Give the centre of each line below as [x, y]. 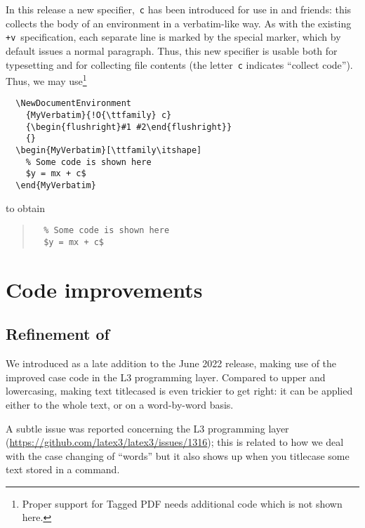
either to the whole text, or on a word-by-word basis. [120, 404]
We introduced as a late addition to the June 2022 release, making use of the [171, 363]
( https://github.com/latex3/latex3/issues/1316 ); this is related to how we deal [175, 442]
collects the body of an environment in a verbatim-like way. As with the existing [179, 23]
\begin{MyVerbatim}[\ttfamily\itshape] [109, 151]
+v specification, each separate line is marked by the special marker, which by [173, 37]
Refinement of [58, 334]
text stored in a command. [63, 469]
